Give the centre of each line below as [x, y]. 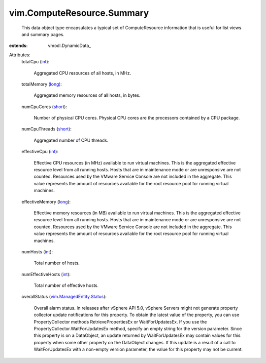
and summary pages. [43, 34]
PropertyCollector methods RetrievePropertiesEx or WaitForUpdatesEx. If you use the [120, 322]
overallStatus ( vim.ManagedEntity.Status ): [64, 297]
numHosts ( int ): [37, 251]
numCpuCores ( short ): [44, 107]
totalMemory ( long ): [42, 84]
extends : [18, 46]
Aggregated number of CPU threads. [71, 140]
